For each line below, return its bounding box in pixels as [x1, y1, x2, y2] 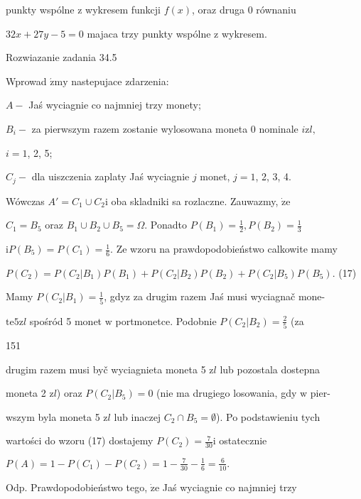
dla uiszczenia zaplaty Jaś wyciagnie [31, 169, 190, 184]
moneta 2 [6, 385, 46, 400]
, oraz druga [192, 2, 245, 16]
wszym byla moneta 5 [6, 409, 100, 424]
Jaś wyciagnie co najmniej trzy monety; [28, 97, 201, 112]
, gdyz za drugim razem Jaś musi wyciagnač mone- [104, 289, 325, 304]
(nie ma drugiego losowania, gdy [156, 385, 297, 400]
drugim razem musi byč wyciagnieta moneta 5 [6, 361, 206, 376]
